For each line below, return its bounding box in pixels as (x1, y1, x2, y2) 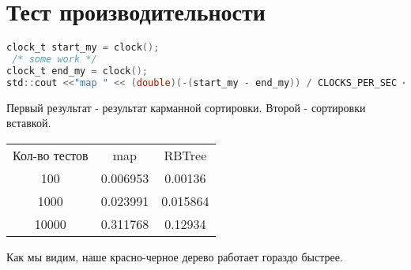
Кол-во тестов (13, 145, 89, 164)
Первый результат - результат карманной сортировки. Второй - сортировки (6, 99, 366, 115)
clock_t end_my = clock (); (6, 65, 148, 77)
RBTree (164, 145, 207, 164)
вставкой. (6, 114, 51, 131)
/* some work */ (12, 54, 97, 65)
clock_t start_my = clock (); (6, 42, 160, 54)
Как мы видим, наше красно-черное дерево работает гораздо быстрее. (6, 248, 343, 264)
